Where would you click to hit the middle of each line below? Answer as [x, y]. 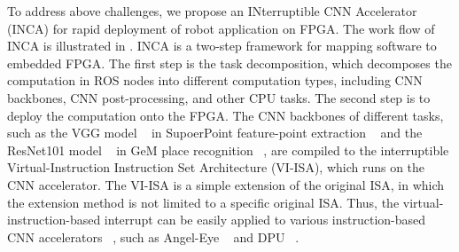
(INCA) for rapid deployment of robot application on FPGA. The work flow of [221, 28]
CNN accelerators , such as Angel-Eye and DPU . [153, 236]
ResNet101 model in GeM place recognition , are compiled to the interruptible [228, 150]
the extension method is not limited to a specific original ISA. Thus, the [203, 202]
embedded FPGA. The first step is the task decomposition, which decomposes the [229, 63]
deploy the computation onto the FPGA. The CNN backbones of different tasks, [226, 115]
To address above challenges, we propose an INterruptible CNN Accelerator [212, 11]
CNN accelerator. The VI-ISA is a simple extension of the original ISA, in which [226, 184]
